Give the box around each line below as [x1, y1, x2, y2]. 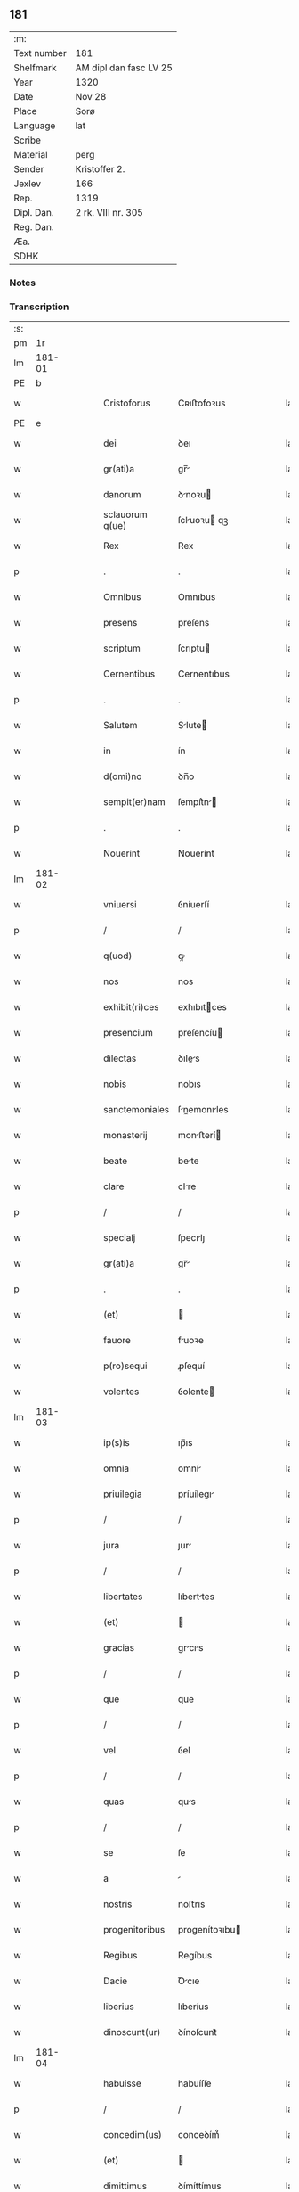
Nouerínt [177, 847, 215, 859]
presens [103, 617, 138, 629]
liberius [103, 2000, 135, 2013]
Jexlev [13, 177, 42, 190]
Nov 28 [75, 90, 107, 103]
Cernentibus [103, 668, 156, 680]
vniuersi [103, 899, 137, 911]
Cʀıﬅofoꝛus [177, 397, 226, 409]
